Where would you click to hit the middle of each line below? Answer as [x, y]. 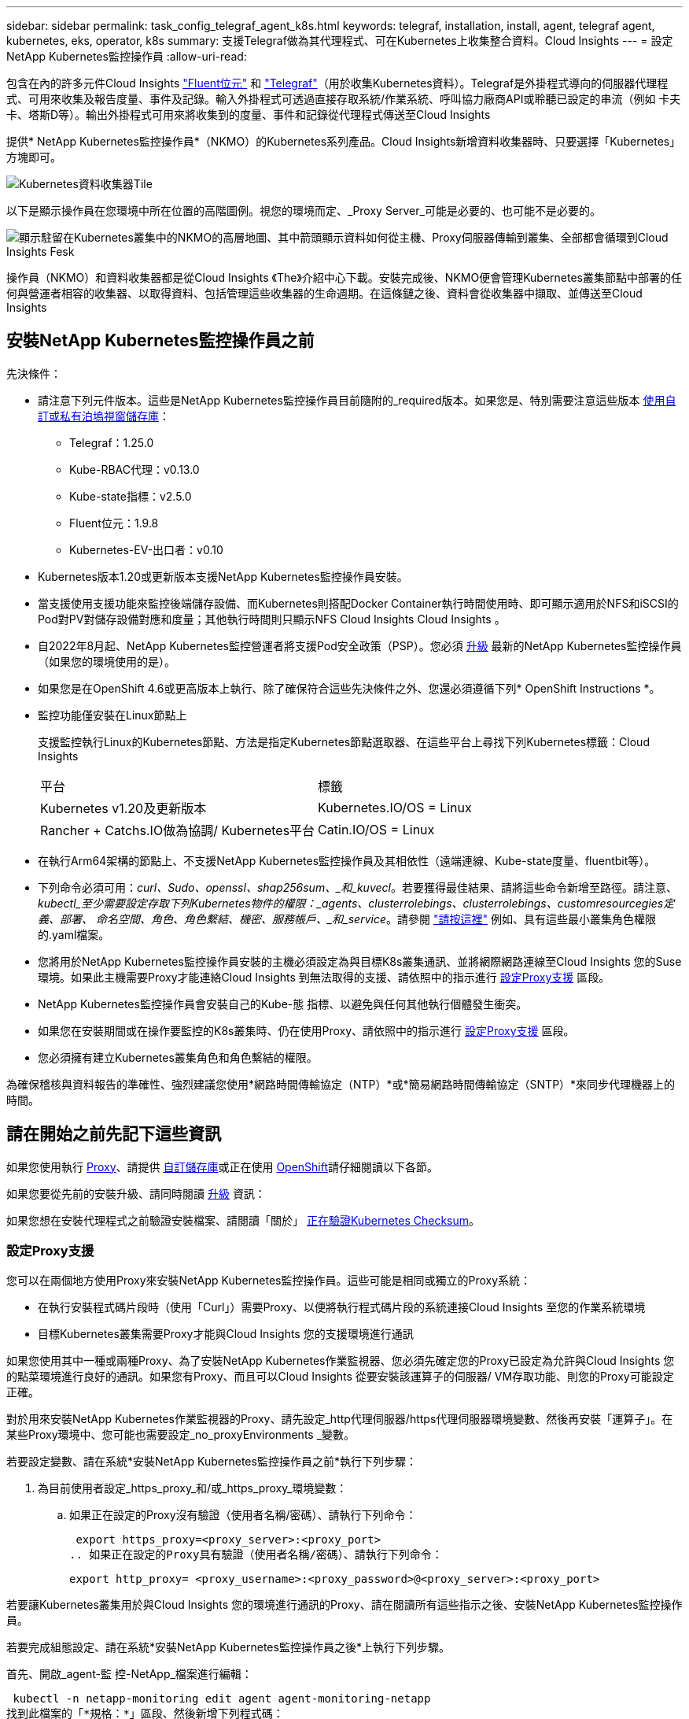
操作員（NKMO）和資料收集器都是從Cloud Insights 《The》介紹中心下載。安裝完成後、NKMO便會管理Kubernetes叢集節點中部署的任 [344, 277]
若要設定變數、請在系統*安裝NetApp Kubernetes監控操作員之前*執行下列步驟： [212, 1462]
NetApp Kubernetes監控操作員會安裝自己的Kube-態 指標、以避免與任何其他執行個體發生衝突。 [283, 1004]
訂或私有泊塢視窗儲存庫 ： [104, 416]
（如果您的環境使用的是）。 [107, 661]
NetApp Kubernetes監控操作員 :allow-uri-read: [127, 56]
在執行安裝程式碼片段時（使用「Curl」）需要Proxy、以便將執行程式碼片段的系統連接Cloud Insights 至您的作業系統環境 [342, 1307]
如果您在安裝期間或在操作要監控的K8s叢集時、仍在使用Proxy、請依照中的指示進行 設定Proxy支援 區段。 [306, 1030]
